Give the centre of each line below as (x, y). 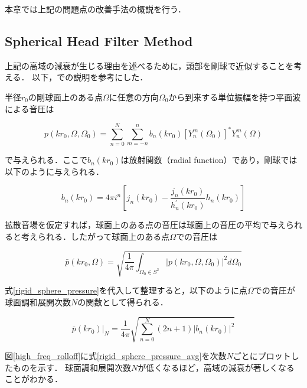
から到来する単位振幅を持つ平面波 (235, 97)
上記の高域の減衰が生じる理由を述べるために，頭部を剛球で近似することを (149, 65)
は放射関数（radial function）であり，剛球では (209, 160)
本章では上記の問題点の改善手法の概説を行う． (95, 9)
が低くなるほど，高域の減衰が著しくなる (216, 367)
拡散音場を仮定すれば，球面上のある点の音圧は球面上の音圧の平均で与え (145, 225)
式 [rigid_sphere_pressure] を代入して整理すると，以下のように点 (126, 290)
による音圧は (30, 108)
